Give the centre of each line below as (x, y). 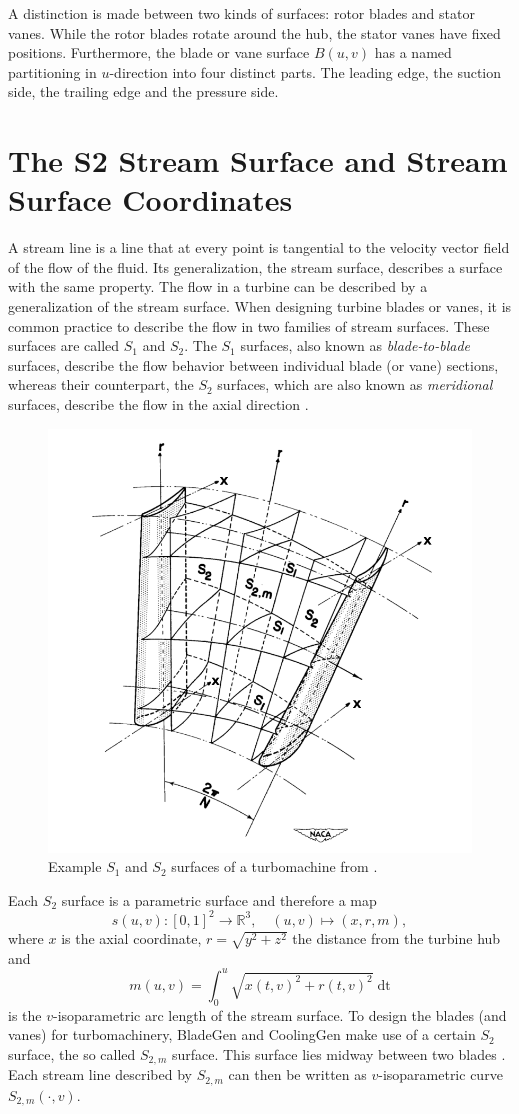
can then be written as (297, 1074)
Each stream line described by (100, 1074)
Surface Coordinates (150, 199)
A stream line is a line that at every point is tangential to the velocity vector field (259, 247)
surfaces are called (64, 345)
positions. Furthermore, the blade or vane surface (159, 52)
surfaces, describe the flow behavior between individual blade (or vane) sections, (253, 364)
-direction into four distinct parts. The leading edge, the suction (305, 71)
